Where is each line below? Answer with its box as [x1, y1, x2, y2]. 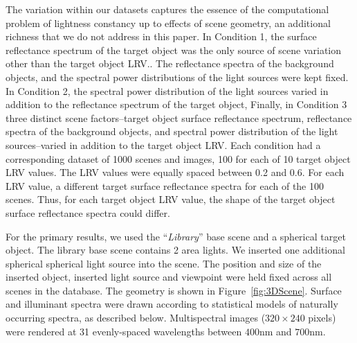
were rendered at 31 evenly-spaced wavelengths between [6, 324, 242, 338]
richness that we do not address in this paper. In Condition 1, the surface [6, 29, 317, 44]
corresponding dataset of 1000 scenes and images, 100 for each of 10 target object [6, 151, 351, 166]
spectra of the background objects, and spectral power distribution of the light [6, 124, 338, 139]
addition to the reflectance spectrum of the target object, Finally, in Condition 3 [6, 97, 347, 112]
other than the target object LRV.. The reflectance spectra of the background [6, 56, 334, 71]
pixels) [308, 310, 336, 325]
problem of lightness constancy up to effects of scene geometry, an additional [6, 15, 331, 30]
